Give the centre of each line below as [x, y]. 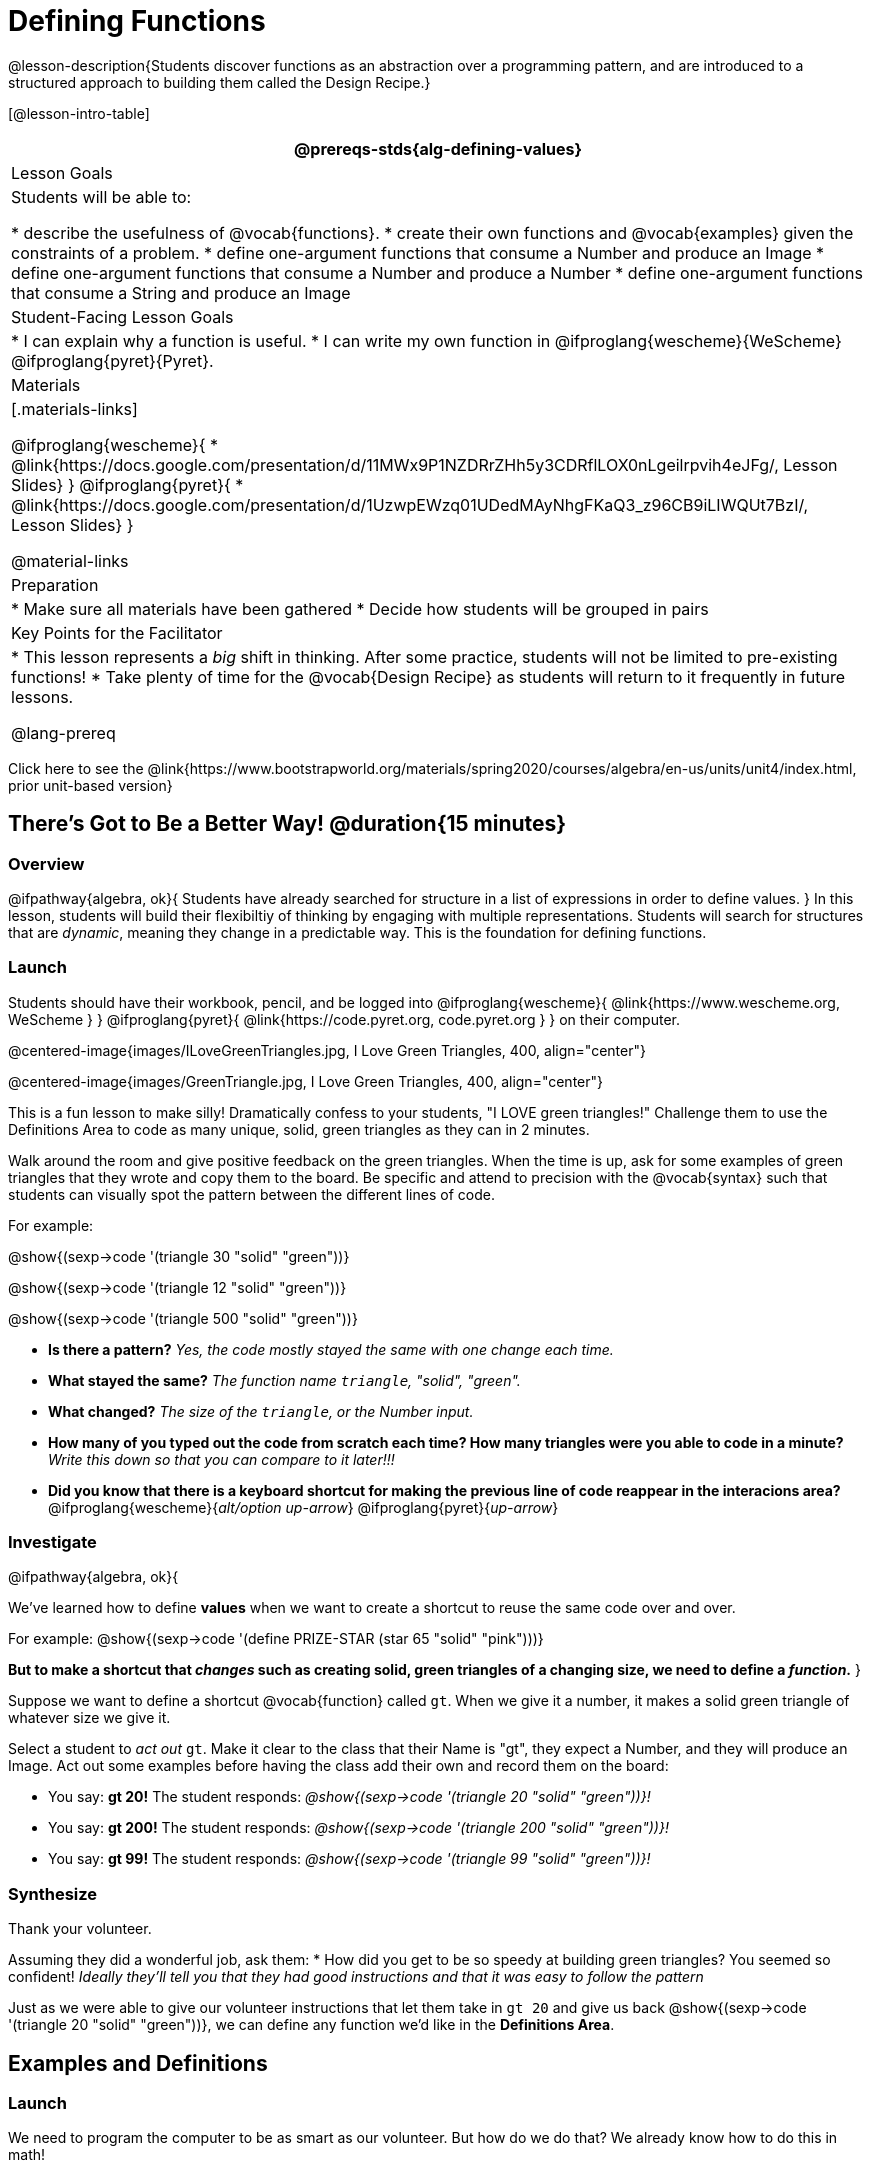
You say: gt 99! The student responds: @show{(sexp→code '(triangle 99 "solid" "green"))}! [349, 1859]
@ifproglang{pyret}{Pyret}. [112, 360]
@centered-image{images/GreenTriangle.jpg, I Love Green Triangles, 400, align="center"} [306, 1081]
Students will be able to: [101, 196]
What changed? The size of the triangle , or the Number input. [261, 1411]
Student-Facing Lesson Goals [122, 316]
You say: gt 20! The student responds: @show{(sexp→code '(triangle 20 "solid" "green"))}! [349, 1797]
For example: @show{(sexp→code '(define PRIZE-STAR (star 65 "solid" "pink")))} [276, 1639]
